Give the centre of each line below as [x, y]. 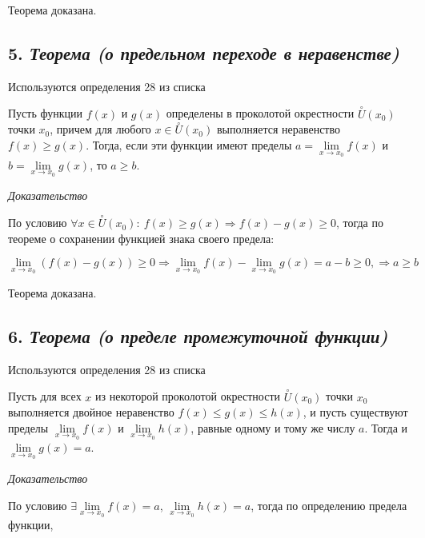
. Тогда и [386, 427]
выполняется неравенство [279, 129]
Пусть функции [45, 113]
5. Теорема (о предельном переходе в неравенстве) [204, 52]
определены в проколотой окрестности [260, 113]
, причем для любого [100, 129]
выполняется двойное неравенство [91, 412]
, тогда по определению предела [329, 505]
